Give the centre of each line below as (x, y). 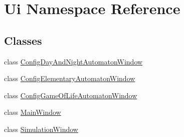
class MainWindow (33, 112)
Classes (23, 40)
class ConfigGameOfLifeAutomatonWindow (71, 95)
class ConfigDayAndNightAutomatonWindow (73, 61)
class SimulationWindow (41, 129)
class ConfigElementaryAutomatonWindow (70, 78)
